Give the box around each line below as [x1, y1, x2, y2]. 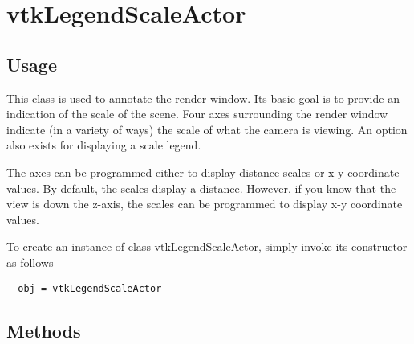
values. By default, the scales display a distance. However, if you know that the [6, 179, 396, 196]
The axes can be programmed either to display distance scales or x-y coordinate [6, 163, 400, 180]
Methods [6, 317, 81, 342]
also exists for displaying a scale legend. [6, 137, 201, 154]
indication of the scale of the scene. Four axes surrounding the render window [6, 105, 388, 122]
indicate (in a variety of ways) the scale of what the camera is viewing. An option [6, 121, 408, 137]
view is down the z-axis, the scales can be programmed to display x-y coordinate [6, 195, 403, 212]
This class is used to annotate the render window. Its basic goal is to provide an [6, 89, 400, 106]
